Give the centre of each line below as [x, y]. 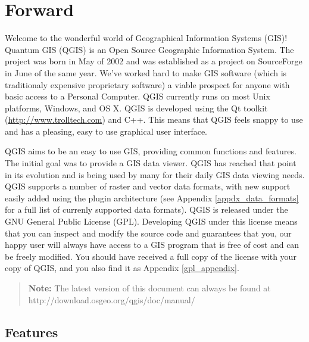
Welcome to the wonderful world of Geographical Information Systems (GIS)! [146, 38]
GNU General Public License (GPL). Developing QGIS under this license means [151, 221]
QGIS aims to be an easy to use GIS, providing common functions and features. [151, 151]
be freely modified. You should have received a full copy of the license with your [151, 256]
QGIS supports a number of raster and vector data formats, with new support [148, 186]
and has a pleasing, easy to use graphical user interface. [106, 131]
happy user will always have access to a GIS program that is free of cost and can [152, 245]
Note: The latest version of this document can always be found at [149, 288]
